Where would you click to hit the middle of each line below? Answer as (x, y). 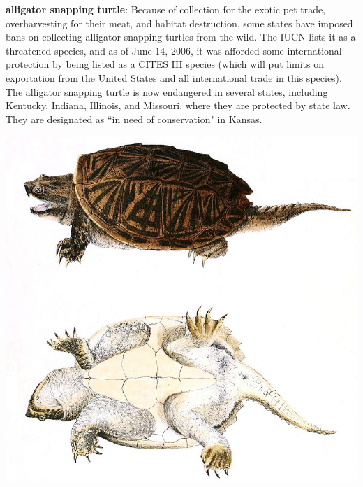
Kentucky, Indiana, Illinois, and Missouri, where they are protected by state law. (178, 105)
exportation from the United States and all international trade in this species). (174, 77)
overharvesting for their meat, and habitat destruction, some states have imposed (179, 23)
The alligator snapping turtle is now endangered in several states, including (167, 91)
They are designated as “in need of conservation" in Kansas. (134, 119)
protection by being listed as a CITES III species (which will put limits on (165, 64)
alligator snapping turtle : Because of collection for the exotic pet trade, (166, 9)
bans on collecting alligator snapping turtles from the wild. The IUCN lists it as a (181, 37)
